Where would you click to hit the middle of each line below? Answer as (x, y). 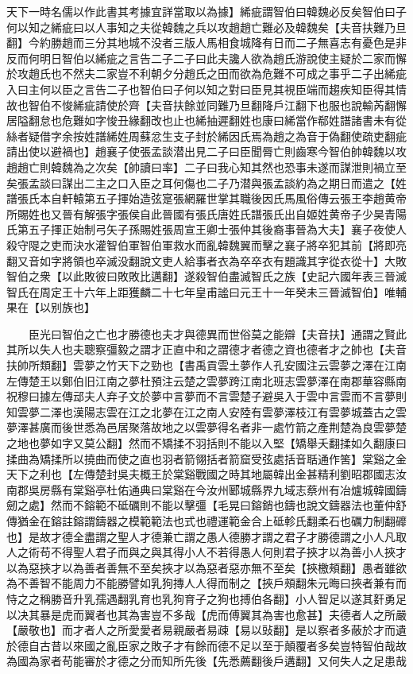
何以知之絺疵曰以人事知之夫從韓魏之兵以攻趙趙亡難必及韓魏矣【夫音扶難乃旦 (206, 27)
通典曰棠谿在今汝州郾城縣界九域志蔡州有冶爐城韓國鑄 (267, 489)
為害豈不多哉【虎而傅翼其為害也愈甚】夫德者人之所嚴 (267, 614)
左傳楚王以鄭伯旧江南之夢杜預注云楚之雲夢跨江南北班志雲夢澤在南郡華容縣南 (206, 380)
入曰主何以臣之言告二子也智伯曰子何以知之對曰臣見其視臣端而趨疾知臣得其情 (206, 89)
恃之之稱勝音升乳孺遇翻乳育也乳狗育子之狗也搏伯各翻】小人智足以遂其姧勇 (201, 598)
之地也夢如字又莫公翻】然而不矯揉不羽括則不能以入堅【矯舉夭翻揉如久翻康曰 (206, 443)
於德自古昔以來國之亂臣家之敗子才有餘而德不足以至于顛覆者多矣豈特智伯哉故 (206, 645)
